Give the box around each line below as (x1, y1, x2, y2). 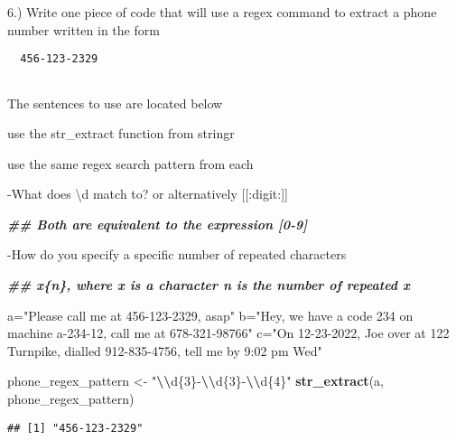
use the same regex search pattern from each (7, 154, 254, 173)
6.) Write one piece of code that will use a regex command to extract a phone (7, 3, 437, 21)
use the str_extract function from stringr (7, 124, 235, 143)
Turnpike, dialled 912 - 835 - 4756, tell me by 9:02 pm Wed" (7, 341, 322, 360)
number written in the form (7, 20, 160, 39)
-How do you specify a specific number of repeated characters (7, 245, 347, 264)
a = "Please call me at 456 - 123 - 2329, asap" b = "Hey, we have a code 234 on (7, 305, 414, 324)
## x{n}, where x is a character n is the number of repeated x (7, 276, 410, 295)
